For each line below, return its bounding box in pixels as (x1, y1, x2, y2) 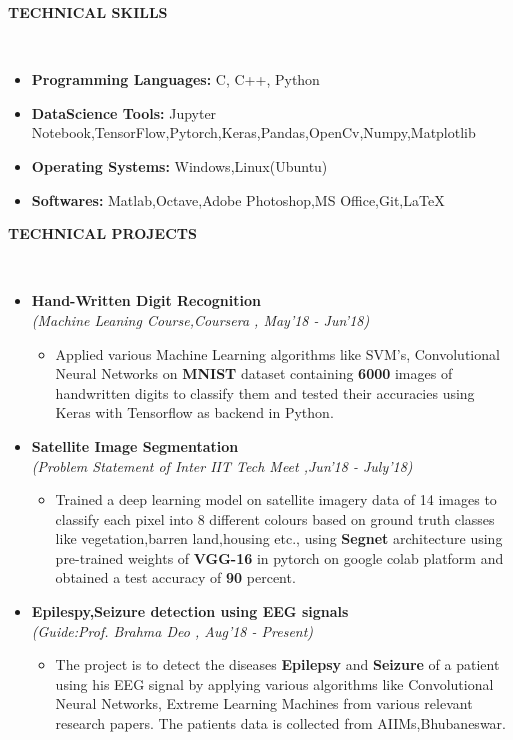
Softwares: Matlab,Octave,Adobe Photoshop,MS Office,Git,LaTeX (31, 189, 445, 210)
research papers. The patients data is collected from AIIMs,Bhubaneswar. (55, 713, 506, 734)
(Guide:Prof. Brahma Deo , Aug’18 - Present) (31, 620, 314, 641)
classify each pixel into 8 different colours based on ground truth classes (55, 508, 495, 529)
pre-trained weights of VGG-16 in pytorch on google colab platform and (55, 547, 504, 568)
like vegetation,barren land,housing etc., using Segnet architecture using (55, 528, 503, 549)
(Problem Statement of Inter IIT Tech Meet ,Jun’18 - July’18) (31, 455, 413, 476)
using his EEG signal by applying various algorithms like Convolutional (55, 673, 494, 694)
